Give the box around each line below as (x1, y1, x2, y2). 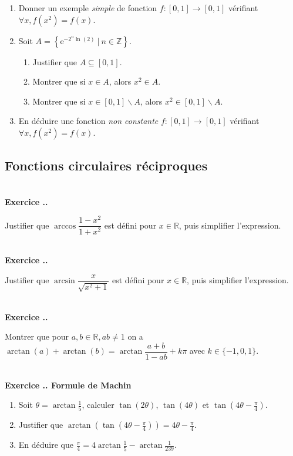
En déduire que (18, 438, 73, 451)
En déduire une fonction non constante (18, 115, 159, 127)
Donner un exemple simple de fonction (18, 2, 157, 14)
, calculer (82, 398, 114, 411)
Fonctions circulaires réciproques (5, 156, 208, 175)
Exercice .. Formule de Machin (5, 378, 132, 391)
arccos (53, 222, 76, 230)
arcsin (53, 277, 75, 286)
